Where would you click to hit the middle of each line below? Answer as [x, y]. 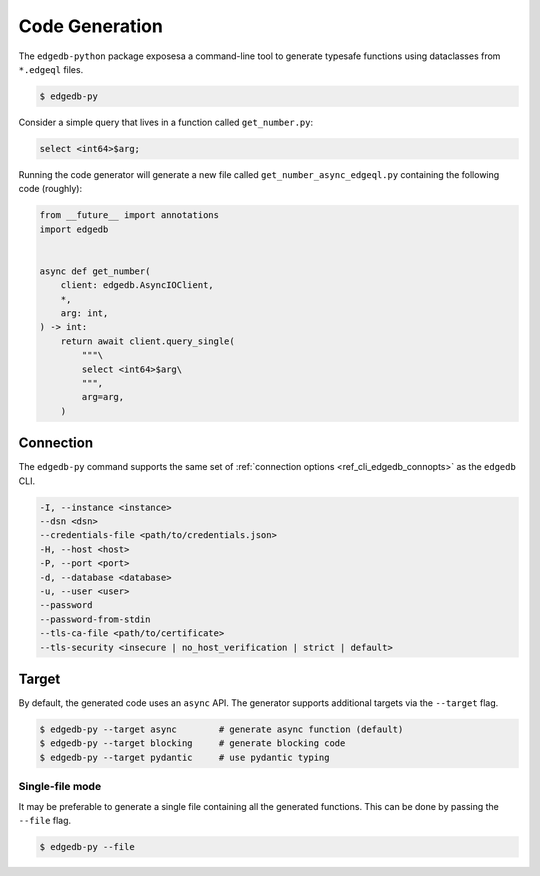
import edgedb [74, 229]
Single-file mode [60, 787]
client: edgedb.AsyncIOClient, [137, 285]
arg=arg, [103, 397]
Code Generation [91, 26]
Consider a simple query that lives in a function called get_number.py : [166, 122]
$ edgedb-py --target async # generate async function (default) [221, 729]
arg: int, [84, 313]
